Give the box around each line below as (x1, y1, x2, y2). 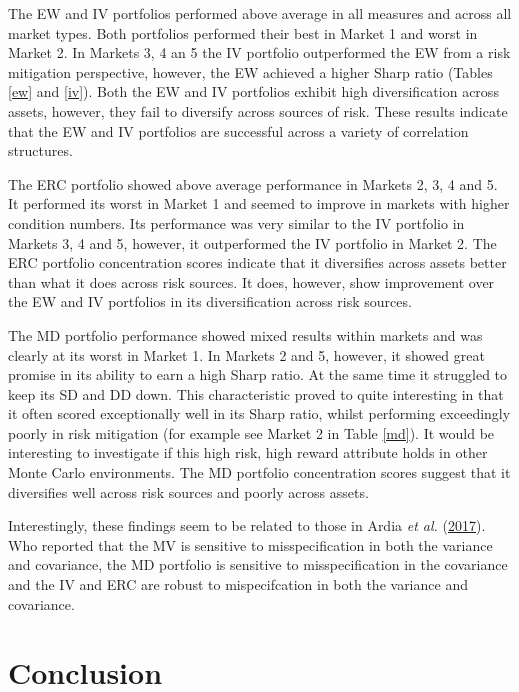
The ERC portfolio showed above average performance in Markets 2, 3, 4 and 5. (8, 173, 498, 194)
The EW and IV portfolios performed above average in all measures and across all (8, 3, 512, 23)
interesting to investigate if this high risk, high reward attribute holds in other (8, 442, 488, 463)
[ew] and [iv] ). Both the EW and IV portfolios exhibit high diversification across (8, 81, 499, 102)
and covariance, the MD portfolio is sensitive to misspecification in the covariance (8, 554, 508, 575)
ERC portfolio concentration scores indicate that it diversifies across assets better (8, 252, 507, 273)
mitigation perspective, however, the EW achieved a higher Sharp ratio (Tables (8, 61, 493, 82)
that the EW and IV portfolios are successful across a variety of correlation (8, 120, 469, 141)
